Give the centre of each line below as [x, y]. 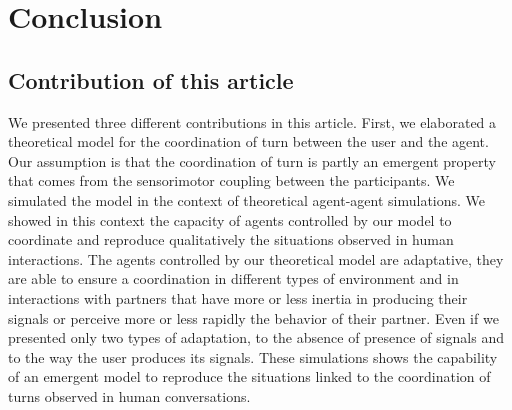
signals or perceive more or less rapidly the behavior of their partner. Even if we [253, 317]
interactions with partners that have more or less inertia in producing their [238, 297]
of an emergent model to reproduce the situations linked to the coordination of [249, 376]
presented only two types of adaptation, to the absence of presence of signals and [256, 337]
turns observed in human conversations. [129, 395]
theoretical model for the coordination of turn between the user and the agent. [248, 141]
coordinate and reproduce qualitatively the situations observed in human [231, 239]
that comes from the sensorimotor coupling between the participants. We [231, 180]
